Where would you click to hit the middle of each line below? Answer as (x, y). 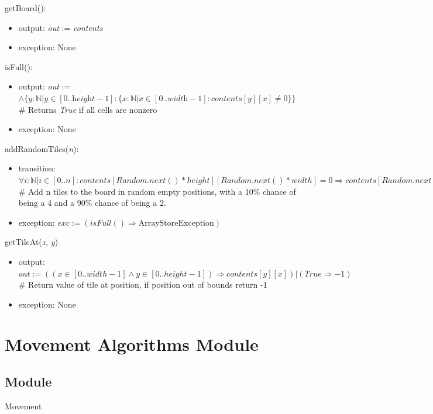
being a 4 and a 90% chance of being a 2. (92, 203)
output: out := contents (61, 27)
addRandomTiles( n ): (42, 148)
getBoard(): (25, 8)
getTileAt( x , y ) (32, 242)
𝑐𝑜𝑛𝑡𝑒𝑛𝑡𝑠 (226, 99)
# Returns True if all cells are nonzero (88, 109)
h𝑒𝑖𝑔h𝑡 (84, 99)
